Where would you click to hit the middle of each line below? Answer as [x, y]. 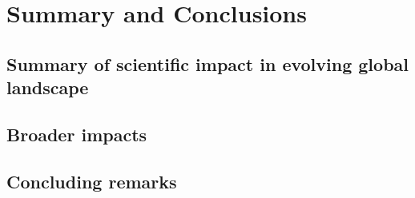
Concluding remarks [92, 181]
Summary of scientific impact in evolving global [208, 63]
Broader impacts [77, 134]
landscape [48, 87]
